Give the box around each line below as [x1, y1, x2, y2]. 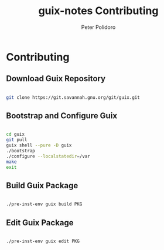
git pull [6, 137, 28, 143]
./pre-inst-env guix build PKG [6, 201, 83, 207]
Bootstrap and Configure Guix [6, 111, 118, 121]
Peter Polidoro [81, 24, 116, 31]
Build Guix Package [6, 181, 78, 191]
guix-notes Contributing [38, 4, 159, 18]
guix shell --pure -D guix [6, 142, 72, 148]
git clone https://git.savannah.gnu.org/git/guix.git [6, 94, 141, 101]
